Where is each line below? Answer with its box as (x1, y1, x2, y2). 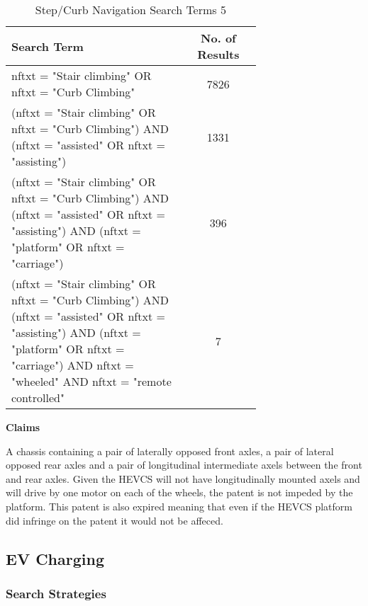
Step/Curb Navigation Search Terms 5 (35, 1, 226, 18)
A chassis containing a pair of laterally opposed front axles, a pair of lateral (6, 443, 334, 458)
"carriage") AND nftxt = (11, 357, 134, 373)
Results (197, 46, 240, 62)
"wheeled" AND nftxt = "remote (11, 373, 172, 389)
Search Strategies (6, 584, 106, 602)
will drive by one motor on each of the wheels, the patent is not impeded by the (6, 485, 353, 500)
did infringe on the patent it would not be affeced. (6, 513, 223, 527)
